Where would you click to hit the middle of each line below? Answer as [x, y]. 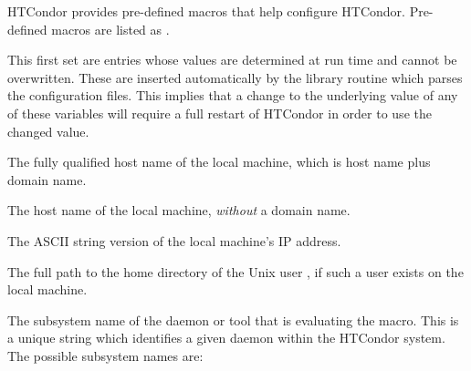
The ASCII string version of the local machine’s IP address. [174, 240]
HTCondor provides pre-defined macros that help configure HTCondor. [206, 11]
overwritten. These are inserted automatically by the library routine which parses [235, 77]
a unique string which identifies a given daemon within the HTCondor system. [226, 338]
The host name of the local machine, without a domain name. [179, 210]
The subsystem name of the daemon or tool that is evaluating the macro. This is [233, 319]
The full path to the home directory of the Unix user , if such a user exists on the [235, 271]
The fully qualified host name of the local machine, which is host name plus [219, 162]
